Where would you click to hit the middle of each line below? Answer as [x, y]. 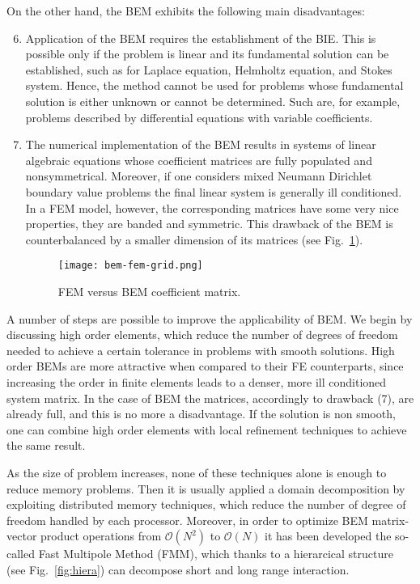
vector [22, 536]
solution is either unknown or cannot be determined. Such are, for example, [213, 101]
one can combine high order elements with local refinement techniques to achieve [207, 429]
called [21, 554]
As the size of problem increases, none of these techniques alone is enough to [197, 472]
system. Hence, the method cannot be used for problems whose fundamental [214, 85]
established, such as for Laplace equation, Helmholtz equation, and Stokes [209, 69]
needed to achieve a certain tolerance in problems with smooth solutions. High [201, 350]
